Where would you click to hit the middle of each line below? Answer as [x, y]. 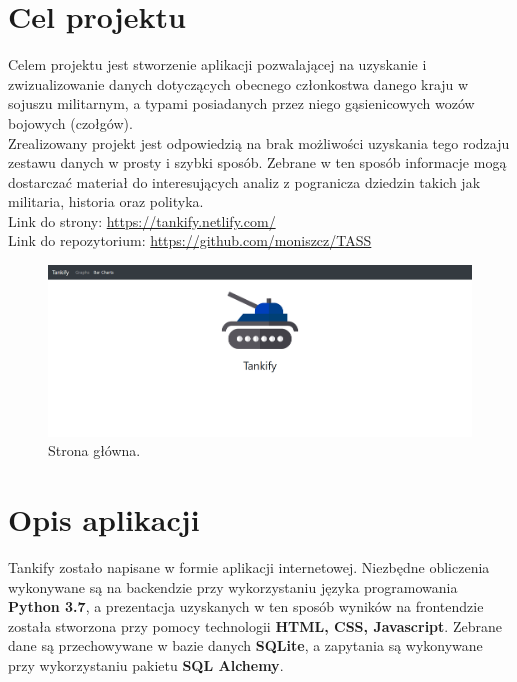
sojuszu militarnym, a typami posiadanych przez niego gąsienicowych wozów [241, 103]
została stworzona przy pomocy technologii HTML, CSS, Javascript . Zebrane [255, 625]
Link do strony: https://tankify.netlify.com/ [142, 220]
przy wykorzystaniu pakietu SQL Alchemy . [146, 664]
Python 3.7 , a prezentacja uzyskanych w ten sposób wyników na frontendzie [246, 606]
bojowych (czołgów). [70, 122]
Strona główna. [94, 450]
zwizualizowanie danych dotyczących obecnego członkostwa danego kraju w [238, 83]
